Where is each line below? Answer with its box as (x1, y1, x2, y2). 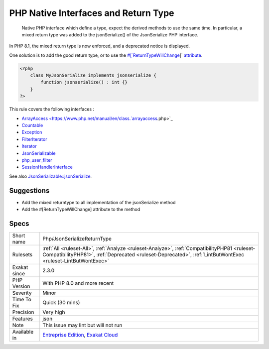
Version (12, 283, 30, 290)
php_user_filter (21, 157, 52, 163)
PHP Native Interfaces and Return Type (9, 7, 174, 18)
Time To (12, 296, 32, 303)
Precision (12, 309, 34, 316)
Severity (12, 289, 32, 296)
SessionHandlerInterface (21, 164, 73, 170)
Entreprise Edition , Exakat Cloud (42, 331, 118, 338)
